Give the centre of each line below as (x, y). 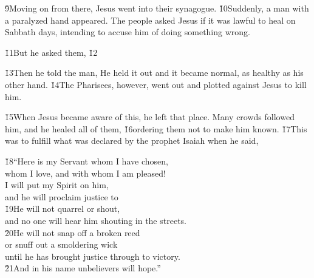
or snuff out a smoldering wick (61, 244)
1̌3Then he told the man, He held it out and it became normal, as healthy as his (154, 73)
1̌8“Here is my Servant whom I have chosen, (87, 161)
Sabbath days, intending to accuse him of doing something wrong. (128, 32)
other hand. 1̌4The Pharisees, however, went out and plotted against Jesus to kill (156, 84)
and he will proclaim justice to (62, 196)
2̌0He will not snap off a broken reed (73, 232)
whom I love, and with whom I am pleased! (85, 173)
